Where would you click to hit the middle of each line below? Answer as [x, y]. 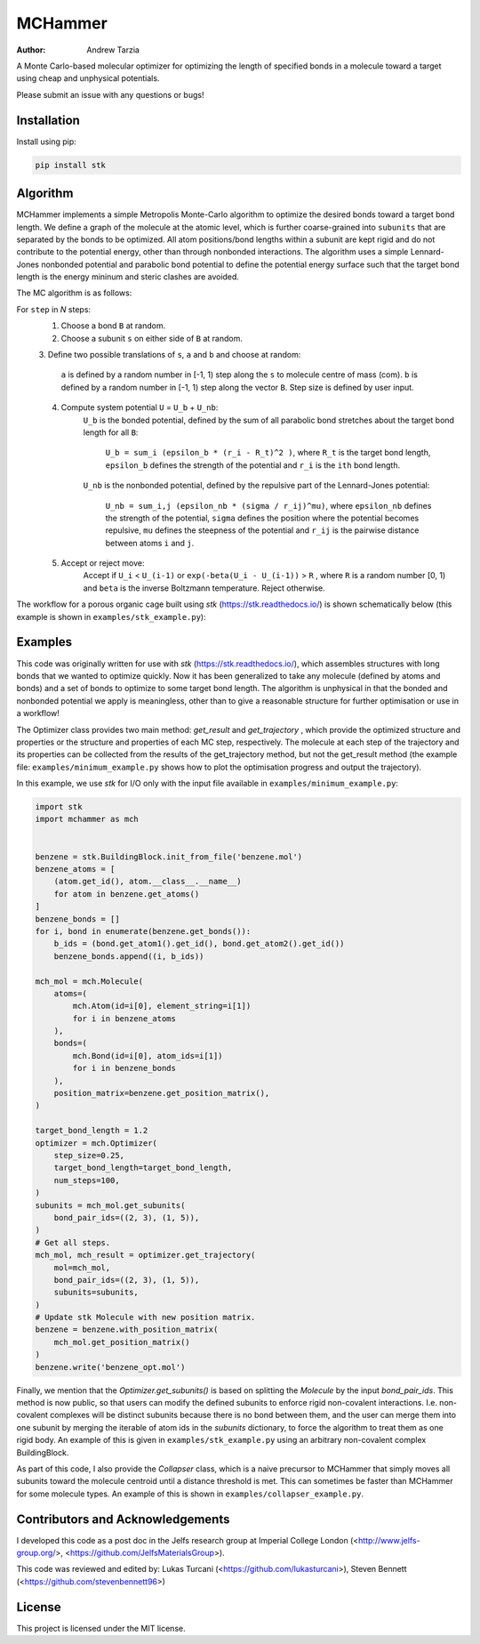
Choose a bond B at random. [113, 326]
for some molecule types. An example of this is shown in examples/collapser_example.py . [190, 1494]
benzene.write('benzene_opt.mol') [110, 1367]
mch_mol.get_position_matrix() [122, 1342]
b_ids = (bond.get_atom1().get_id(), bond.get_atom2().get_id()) [199, 944]
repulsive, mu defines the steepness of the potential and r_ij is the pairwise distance [262, 530]
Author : [31, 50]
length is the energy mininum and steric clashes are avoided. [128, 277]
